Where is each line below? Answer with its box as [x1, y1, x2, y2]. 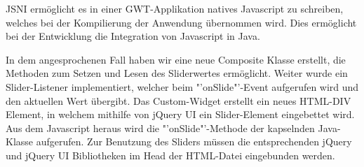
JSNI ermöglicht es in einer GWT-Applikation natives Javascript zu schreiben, [6, 1, 344, 15]
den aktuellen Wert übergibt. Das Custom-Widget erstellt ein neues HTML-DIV [6, 93, 351, 108]
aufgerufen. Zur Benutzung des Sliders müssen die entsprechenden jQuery [36, 134, 352, 149]
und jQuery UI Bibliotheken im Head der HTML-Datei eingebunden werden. [6, 147, 335, 162]
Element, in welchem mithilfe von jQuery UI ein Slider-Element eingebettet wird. [6, 107, 355, 122]
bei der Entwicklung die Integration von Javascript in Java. [6, 29, 260, 43]
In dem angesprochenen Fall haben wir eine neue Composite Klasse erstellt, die [6, 52, 346, 66]
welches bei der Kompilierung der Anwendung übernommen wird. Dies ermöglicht [6, 15, 357, 29]
